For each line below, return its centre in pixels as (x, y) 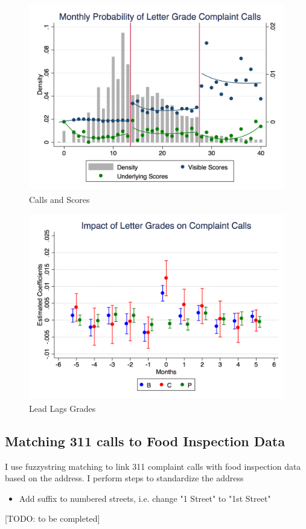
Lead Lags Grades (62, 408)
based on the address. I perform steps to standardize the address (124, 478)
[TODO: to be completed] (53, 518)
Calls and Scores (59, 199)
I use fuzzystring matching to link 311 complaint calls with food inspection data (153, 466)
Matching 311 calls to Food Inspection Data (145, 441)
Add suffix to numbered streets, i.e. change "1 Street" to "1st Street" (145, 498)
